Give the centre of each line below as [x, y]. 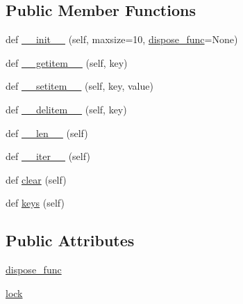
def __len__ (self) [47, 133]
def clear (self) [36, 179]
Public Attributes [70, 240]
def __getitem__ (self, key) [67, 62]
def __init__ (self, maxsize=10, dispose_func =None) [122, 39]
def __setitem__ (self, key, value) [79, 86]
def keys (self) [35, 203]
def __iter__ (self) [48, 156]
